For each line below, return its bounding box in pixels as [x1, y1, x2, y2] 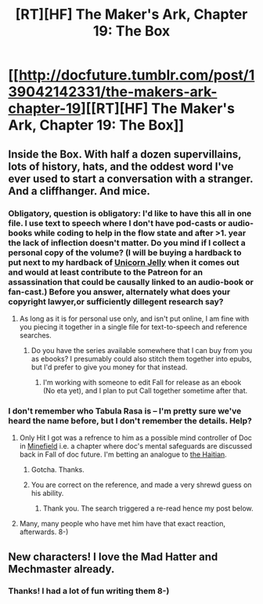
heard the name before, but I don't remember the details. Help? [8, 415, 253, 426]
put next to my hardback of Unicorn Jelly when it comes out [8, 257, 240, 267]
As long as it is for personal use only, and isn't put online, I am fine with [19, 314, 249, 323]
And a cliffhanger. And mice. [8, 184, 151, 198]
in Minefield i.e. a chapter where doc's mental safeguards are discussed [19, 442, 253, 451]
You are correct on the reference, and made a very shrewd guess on [31, 480, 252, 489]
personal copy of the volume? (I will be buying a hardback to [8, 247, 242, 258]
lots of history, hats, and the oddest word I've [8, 159, 234, 173]
